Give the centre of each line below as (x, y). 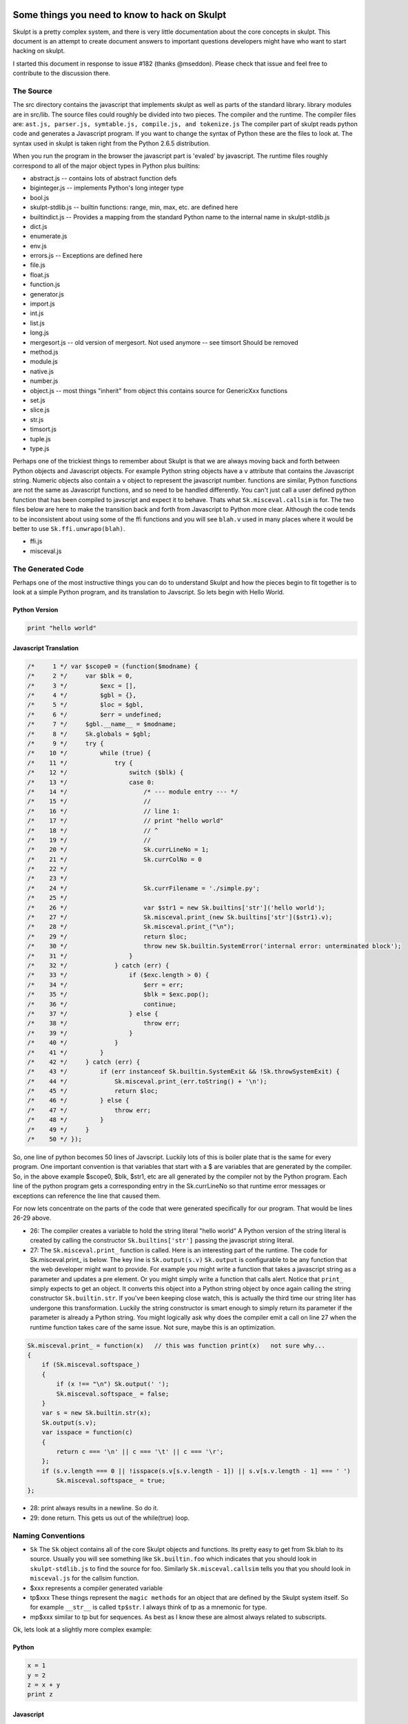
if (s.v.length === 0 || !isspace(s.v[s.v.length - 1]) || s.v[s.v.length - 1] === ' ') (196, 1471)
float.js (40, 274)
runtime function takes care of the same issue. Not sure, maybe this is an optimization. (153, 1327)
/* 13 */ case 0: (91, 782)
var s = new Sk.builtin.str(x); (96, 1413)
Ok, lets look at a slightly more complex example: (82, 1630)
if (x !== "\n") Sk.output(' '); (113, 1384)
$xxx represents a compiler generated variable (96, 1588)
